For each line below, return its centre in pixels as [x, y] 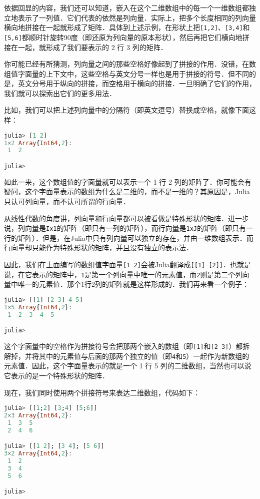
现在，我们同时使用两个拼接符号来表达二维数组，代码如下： [102, 392]
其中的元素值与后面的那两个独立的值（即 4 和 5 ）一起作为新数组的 [144, 356]
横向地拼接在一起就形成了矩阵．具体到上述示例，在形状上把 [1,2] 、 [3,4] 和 [127, 27]
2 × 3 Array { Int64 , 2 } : [38, 416]
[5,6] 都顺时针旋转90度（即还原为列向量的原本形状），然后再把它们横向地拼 [127, 37]
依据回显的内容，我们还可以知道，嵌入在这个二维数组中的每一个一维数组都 [126, 8]
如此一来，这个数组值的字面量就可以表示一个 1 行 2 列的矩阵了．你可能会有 [128, 181]
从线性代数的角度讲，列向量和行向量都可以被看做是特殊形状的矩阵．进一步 [126, 218]
